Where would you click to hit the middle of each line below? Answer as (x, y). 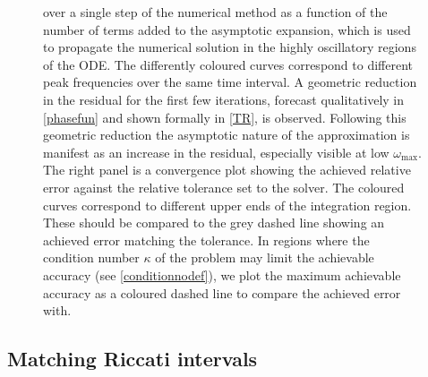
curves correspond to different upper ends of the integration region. (227, 205)
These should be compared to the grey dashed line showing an (214, 223)
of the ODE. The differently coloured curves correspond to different (228, 64)
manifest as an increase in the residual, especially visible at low (216, 152)
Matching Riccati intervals (133, 359)
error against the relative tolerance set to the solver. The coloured (224, 187)
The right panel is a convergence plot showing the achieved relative (227, 170)
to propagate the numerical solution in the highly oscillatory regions (230, 47)
